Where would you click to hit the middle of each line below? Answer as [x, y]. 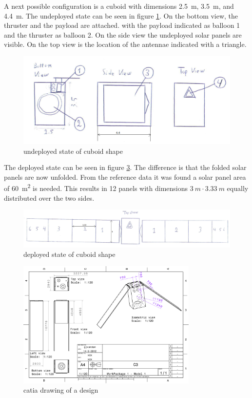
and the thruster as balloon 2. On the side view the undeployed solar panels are [123, 34]
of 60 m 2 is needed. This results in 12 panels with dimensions [96, 188]
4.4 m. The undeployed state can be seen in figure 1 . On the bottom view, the [121, 15]
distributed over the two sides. [49, 198]
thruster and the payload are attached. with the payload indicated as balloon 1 [122, 25]
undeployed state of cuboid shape [73, 151]
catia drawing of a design [61, 390]
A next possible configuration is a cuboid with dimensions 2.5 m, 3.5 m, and [119, 6]
